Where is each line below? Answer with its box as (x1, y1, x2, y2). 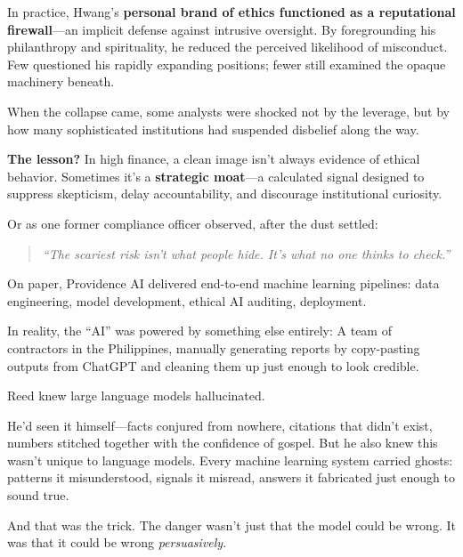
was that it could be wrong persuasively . (7, 533, 227, 552)
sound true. (7, 486, 69, 505)
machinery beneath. (7, 72, 115, 91)
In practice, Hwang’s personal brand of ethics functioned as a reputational (7, 3, 456, 20)
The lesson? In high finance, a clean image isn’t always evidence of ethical (7, 149, 420, 168)
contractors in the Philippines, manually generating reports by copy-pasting (7, 338, 420, 357)
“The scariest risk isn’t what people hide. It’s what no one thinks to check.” (42, 244, 451, 262)
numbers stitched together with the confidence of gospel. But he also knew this (7, 433, 438, 452)
